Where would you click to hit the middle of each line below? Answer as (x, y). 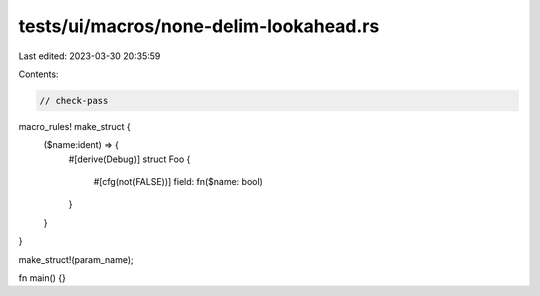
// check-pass (74, 100)
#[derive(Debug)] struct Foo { (129, 159)
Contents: (38, 74)
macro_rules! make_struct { (74, 126)
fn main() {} (42, 278)
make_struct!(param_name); (76, 259)
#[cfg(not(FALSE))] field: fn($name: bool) (178, 182)
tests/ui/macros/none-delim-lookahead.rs (199, 26)
